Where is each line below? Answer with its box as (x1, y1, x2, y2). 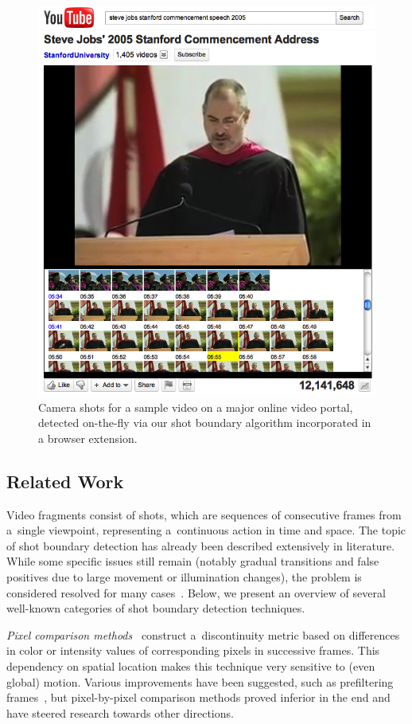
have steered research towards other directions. (6, 704, 234, 721)
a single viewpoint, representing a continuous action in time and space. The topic (6, 522, 406, 538)
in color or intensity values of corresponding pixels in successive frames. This (6, 642, 380, 659)
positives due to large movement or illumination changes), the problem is (6, 569, 362, 585)
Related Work (6, 468, 124, 493)
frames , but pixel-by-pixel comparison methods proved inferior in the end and (6, 689, 391, 706)
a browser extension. (38, 429, 138, 446)
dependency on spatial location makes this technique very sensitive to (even (6, 658, 375, 674)
